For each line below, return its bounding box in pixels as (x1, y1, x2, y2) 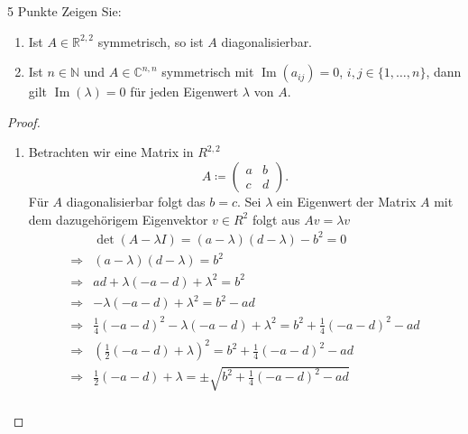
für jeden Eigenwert (130, 82, 239, 101)
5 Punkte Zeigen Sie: (7, 2, 122, 20)
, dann (426, 62, 462, 81)
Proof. (7, 112, 41, 131)
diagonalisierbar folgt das (66, 191, 206, 210)
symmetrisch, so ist (97, 32, 204, 51)
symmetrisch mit (161, 62, 254, 81)
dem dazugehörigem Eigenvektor (28, 209, 208, 228)
